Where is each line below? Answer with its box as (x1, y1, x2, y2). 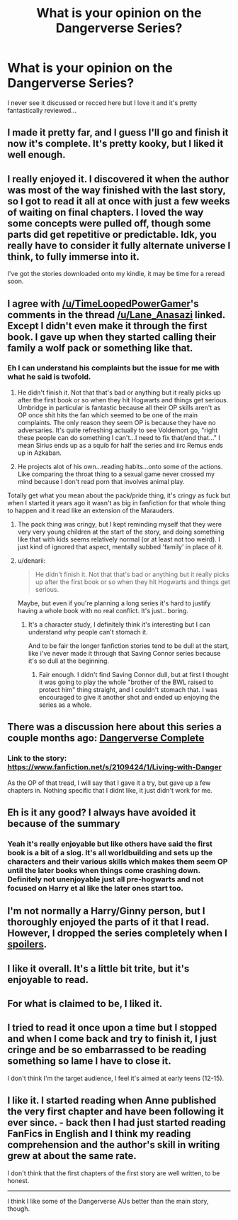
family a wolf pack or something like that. (7, 342, 193, 354)
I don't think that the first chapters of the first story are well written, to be (7, 1169, 220, 1177)
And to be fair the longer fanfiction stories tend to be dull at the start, (28, 641, 229, 650)
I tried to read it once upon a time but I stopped (7, 1022, 217, 1034)
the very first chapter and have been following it (7, 1106, 225, 1118)
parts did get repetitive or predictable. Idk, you (7, 229, 217, 241)
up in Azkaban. (17, 449, 62, 457)
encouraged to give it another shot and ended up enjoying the (38, 693, 220, 701)
